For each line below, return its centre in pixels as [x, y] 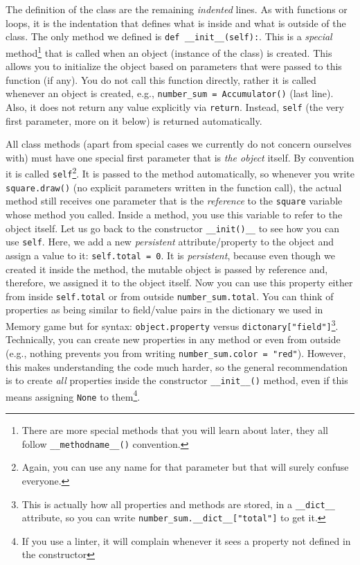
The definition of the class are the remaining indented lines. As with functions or [177, 9]
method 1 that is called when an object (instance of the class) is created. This [169, 51]
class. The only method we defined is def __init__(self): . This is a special [169, 36]
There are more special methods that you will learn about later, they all [175, 430]
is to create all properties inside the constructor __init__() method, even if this [177, 380]
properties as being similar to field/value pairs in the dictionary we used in [164, 310]
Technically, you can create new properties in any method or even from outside [173, 339]
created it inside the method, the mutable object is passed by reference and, [167, 269]
